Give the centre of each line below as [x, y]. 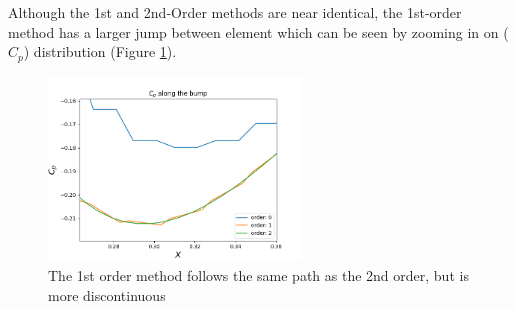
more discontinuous [107, 294]
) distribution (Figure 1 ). [100, 51]
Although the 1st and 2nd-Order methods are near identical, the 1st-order [235, 12]
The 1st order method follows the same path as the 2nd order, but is [258, 274]
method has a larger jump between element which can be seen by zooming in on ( [258, 31]
